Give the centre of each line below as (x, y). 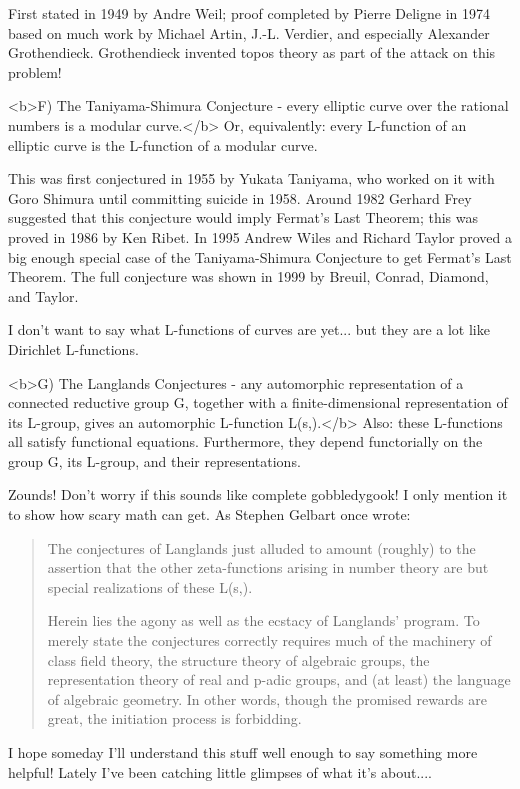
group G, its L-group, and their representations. (154, 460)
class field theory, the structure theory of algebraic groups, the (238, 659)
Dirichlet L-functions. (73, 348)
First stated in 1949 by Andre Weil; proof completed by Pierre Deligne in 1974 (249, 13)
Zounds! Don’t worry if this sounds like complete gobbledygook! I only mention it (258, 494)
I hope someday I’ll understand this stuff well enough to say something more (243, 752)
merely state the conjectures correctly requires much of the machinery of (269, 640)
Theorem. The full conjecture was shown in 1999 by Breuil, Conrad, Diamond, (248, 276)
